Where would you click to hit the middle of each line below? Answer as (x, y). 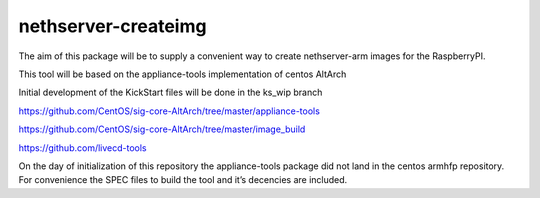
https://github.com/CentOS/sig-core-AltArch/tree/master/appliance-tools (169, 111)
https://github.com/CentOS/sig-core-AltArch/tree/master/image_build (162, 129)
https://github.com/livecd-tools (82, 147)
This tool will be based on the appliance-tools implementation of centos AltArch (182, 74)
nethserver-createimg (112, 26)
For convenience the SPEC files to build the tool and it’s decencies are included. (183, 180)
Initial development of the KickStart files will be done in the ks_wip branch (170, 92)
